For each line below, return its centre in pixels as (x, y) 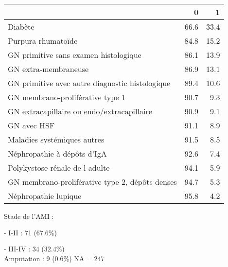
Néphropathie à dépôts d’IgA (57, 153)
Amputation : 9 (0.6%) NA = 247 (54, 258)
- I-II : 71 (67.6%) (30, 232)
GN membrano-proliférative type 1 (67, 97)
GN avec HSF (31, 125)
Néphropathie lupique (45, 196)
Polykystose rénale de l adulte (59, 168)
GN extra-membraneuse (48, 69)
